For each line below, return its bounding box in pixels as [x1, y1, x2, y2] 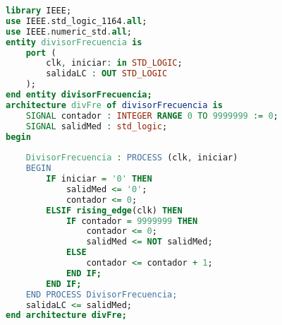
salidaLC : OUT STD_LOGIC [46, 69, 168, 79]
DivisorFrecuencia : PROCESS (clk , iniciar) [25, 153, 238, 163]
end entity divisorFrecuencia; [6, 90, 152, 100]
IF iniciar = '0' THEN [46, 174, 152, 184]
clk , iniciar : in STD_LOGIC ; [46, 58, 183, 69]
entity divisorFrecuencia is [6, 37, 142, 47]
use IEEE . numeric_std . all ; [6, 26, 133, 37]
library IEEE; [6, 6, 72, 16]
